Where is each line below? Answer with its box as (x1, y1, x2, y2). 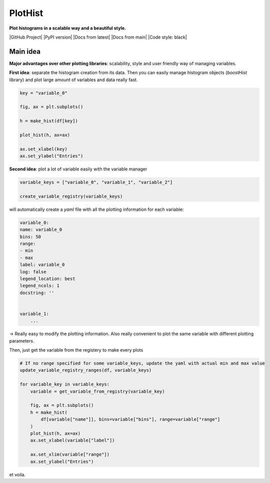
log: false (19, 269, 46, 275)
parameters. (9, 338, 34, 344)
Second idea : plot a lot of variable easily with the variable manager (9, 166, 147, 172)
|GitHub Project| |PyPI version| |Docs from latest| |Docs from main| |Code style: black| (9, 34, 187, 40)
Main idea (9, 47, 41, 56)
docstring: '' (19, 290, 54, 296)
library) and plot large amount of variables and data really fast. (9, 77, 138, 83)
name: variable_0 (19, 227, 62, 232)
